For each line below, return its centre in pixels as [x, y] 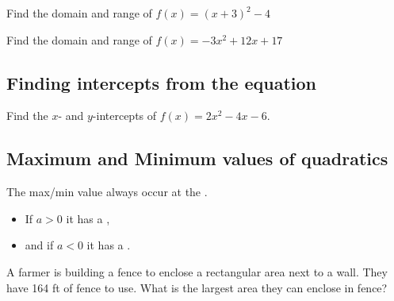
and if [39, 245]
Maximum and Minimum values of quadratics [197, 158]
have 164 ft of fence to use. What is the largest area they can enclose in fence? [197, 287]
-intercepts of [124, 116]
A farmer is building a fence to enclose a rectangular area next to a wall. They [197, 271]
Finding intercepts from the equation [162, 82]
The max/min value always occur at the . [107, 192]
